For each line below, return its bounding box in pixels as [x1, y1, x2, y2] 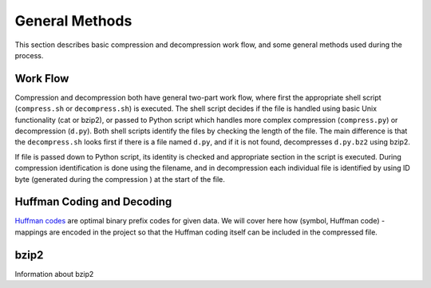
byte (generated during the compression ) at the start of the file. [14, 174, 225, 183]
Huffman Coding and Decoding [14, 195, 172, 209]
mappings [14, 227, 48, 237]
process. [14, 50, 44, 60]
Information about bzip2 [14, 269, 94, 278]
